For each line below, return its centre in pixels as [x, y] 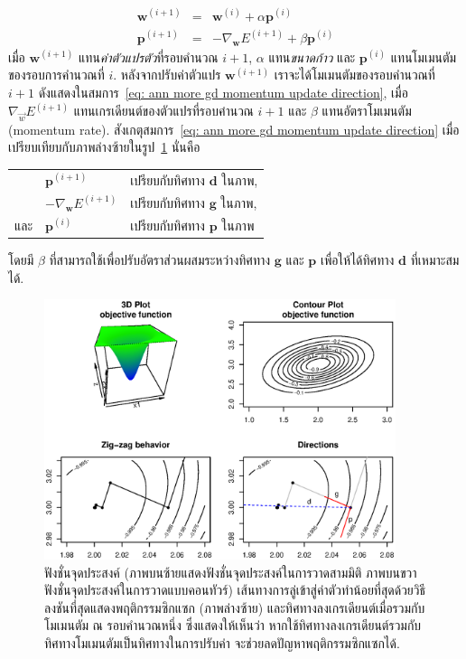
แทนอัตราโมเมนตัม [367, 111]
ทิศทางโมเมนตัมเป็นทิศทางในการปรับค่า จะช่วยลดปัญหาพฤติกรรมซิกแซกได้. [222, 643]
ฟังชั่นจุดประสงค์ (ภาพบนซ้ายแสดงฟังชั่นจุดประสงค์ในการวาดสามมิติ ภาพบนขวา [231, 572]
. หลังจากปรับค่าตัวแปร [167, 75]
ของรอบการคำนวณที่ [56, 75]
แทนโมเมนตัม [424, 56]
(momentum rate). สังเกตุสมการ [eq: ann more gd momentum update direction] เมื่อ [234, 129]
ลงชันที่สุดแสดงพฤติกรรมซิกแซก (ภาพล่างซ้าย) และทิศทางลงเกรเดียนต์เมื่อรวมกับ [235, 607]
